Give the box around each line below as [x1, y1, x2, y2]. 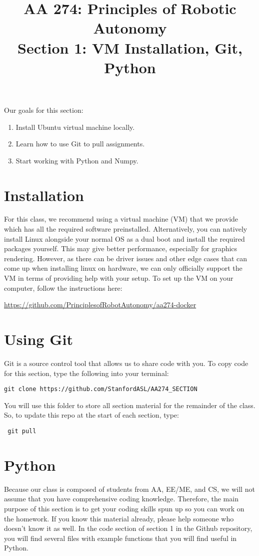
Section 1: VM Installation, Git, [17, 37, 242, 58]
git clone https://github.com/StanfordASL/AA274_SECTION [4, 386, 197, 393]
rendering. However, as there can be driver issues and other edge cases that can [4, 253, 247, 263]
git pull [7, 427, 36, 435]
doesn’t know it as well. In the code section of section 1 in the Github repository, [4, 523, 252, 533]
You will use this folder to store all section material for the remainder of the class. [4, 400, 255, 410]
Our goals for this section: [4, 104, 83, 115]
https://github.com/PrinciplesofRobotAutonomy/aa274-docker [4, 299, 196, 310]
